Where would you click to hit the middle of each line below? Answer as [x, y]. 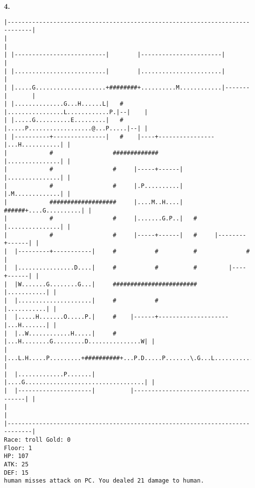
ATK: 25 [16, 465]
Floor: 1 [18, 448]
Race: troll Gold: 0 [38, 440]
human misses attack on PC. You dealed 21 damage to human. [104, 481]
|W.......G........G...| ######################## [106, 284]
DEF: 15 [16, 473]
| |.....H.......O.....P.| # [60, 317]
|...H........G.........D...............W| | [79, 342]
